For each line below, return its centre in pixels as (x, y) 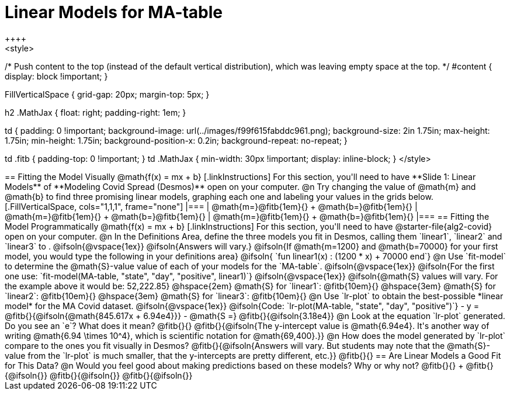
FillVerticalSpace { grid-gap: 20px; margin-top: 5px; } (107, 94)
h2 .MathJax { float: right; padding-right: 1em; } (96, 112)
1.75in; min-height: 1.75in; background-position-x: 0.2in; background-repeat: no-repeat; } (176, 140)
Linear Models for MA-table (114, 12)
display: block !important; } (56, 76)
